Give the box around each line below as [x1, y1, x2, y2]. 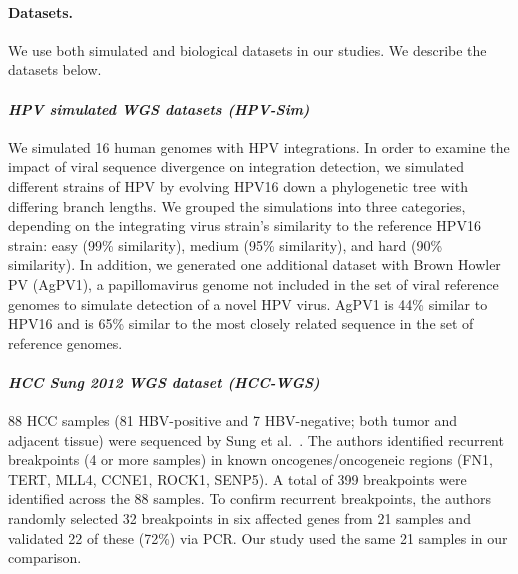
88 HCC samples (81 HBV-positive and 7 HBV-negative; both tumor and [8, 410, 458, 431]
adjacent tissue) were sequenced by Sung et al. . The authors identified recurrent [8, 429, 504, 450]
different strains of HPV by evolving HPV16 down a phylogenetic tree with [8, 175, 468, 196]
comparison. [8, 547, 82, 568]
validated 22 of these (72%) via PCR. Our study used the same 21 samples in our [8, 527, 508, 548]
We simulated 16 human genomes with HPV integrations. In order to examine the [8, 136, 510, 157]
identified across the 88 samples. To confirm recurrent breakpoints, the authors [8, 488, 491, 509]
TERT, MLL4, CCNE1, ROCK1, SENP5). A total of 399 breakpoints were [8, 468, 467, 489]
